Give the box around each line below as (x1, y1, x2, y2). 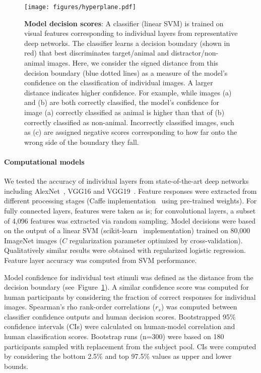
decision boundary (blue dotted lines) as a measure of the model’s (24, 67, 228, 78)
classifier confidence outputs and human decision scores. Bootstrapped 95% (4, 311, 236, 322)
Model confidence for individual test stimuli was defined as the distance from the (4, 272, 253, 282)
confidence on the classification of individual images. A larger (24, 77, 213, 88)
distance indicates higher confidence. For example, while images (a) (24, 87, 232, 97)
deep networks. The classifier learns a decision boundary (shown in (24, 37, 230, 48)
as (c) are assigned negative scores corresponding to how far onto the (24, 127, 237, 137)
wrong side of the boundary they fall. (24, 136, 139, 147)
